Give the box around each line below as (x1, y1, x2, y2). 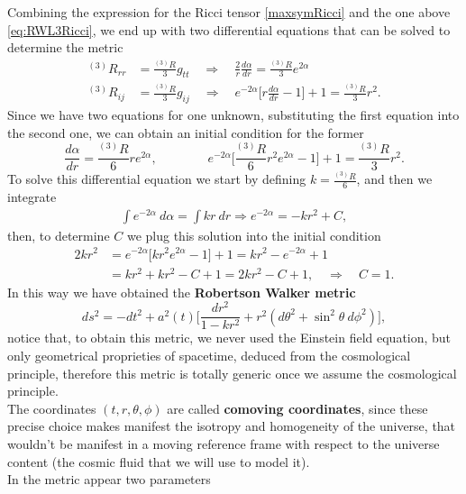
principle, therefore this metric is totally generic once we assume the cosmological (7, 363, 457, 382)
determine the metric (7, 38, 123, 57)
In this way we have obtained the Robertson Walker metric (7, 282, 356, 301)
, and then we (356, 169, 433, 188)
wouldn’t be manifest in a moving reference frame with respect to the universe (7, 434, 440, 453)
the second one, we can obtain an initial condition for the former (7, 123, 364, 142)
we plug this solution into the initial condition (126, 225, 381, 244)
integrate (7, 188, 57, 206)
